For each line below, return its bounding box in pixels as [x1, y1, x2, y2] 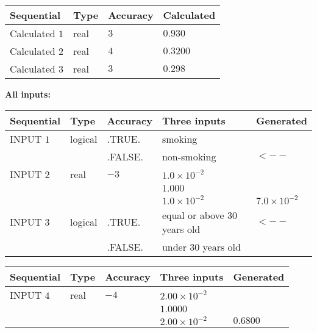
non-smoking [162, 149, 216, 163]
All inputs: [5, 88, 51, 100]
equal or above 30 [162, 207, 238, 222]
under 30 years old [162, 239, 241, 254]
